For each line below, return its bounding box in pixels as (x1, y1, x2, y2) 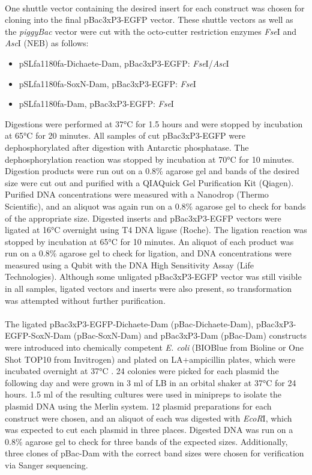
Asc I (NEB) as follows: (5, 37, 89, 49)
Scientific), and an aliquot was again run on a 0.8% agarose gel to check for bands (5, 199, 306, 212)
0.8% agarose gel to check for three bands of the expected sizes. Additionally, (5, 435, 288, 447)
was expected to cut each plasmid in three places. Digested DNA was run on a (5, 423, 293, 436)
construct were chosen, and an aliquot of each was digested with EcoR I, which (5, 411, 292, 424)
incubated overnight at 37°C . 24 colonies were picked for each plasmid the (5, 365, 279, 377)
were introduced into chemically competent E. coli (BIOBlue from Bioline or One (5, 341, 304, 354)
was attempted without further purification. (5, 294, 166, 306)
